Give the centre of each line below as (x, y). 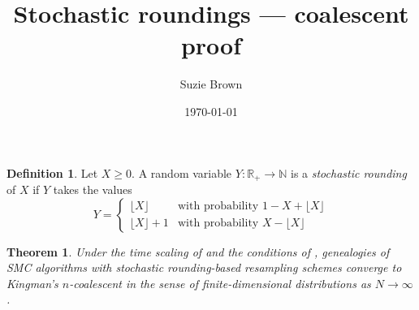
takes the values (93, 189)
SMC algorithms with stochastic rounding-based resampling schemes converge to (204, 267)
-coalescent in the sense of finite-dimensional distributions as (220, 283)
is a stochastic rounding (348, 172)
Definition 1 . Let (52, 172)
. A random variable (182, 172)
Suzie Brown (211, 84)
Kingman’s (32, 283)
